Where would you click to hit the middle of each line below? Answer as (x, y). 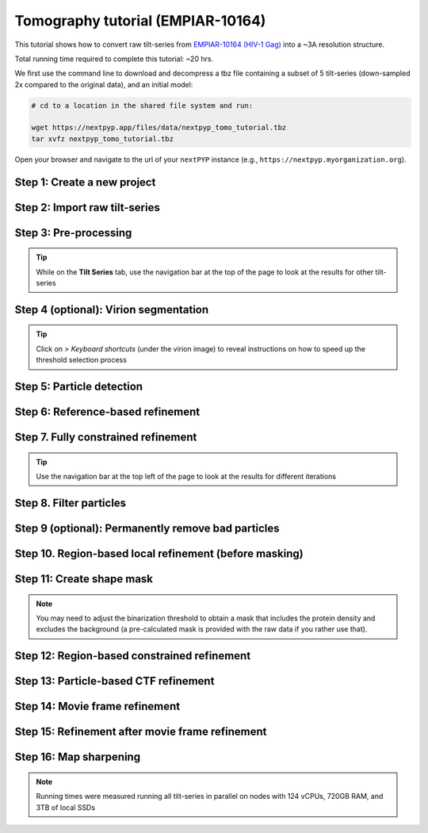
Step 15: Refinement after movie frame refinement (141, 732)
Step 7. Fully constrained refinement (106, 438)
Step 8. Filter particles (71, 503)
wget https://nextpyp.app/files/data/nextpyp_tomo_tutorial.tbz (159, 128)
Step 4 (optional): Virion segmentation (112, 309)
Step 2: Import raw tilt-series (87, 207)
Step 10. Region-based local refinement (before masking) (159, 553)
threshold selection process (81, 360)
